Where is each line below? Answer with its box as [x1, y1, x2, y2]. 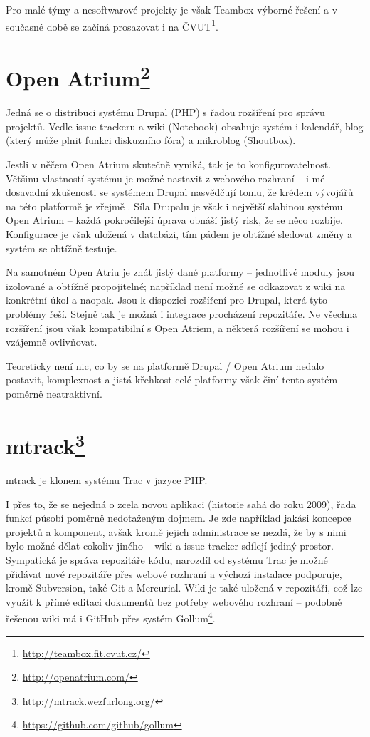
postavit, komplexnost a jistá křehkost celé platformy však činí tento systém [6, 372, 338, 387]
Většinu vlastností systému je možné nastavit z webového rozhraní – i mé [6, 170, 325, 185]
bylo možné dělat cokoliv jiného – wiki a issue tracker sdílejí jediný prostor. [6, 538, 334, 553]
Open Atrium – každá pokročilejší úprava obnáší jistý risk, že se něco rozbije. [6, 212, 343, 227]
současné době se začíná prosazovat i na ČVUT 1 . [6, 16, 218, 33]
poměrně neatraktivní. [6, 386, 102, 401]
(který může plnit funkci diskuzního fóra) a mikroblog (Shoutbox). [6, 133, 296, 148]
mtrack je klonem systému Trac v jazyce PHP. [6, 473, 208, 488]
